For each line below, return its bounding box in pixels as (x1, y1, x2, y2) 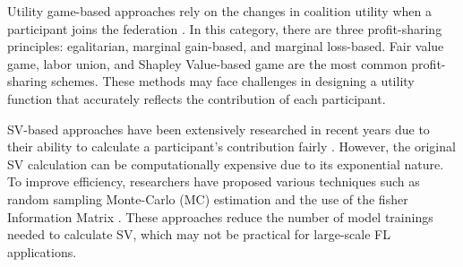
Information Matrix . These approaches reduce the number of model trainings (7, 207, 433, 226)
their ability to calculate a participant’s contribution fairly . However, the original (7, 137, 456, 156)
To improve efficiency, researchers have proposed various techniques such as (7, 172, 420, 191)
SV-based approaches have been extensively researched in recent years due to (7, 119, 430, 138)
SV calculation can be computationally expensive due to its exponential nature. (7, 154, 444, 173)
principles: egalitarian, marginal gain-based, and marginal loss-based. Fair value (7, 37, 444, 56)
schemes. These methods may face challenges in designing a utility (51, 72, 415, 90)
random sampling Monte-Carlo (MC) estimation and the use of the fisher (7, 189, 408, 208)
